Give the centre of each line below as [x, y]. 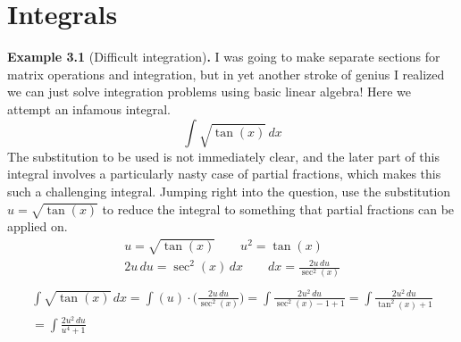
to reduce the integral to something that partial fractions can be [278, 209]
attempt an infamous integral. [89, 108]
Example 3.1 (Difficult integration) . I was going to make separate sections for [224, 57]
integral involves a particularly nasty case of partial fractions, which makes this [224, 174]
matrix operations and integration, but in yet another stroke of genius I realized [226, 74]
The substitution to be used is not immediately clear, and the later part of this [223, 156]
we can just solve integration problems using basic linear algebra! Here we [210, 92]
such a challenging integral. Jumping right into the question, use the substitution [229, 192]
